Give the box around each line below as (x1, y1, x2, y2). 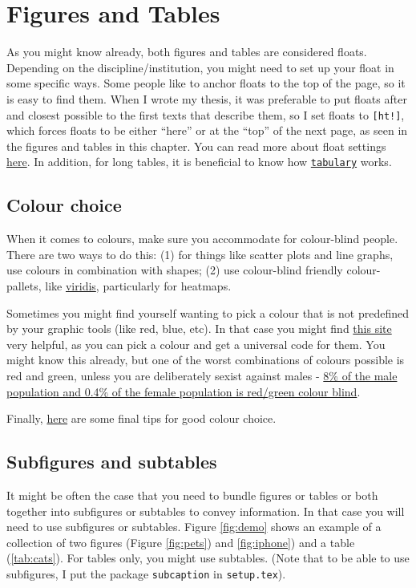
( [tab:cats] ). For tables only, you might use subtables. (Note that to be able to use (6, 549, 410, 566)
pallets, (6, 277, 42, 294)
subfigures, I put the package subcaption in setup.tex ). (6, 565, 286, 582)
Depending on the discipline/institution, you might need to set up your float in (6, 59, 394, 75)
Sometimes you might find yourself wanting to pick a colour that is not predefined (6, 304, 410, 321)
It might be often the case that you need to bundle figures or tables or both (6, 486, 378, 503)
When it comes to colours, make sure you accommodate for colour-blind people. (6, 230, 398, 247)
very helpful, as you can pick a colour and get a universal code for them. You (6, 335, 386, 352)
